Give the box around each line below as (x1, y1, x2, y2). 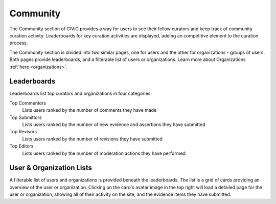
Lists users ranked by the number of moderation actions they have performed (22, 150, 186, 156)
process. (9, 40, 28, 46)
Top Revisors (9, 129, 37, 135)
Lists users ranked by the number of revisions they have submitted (22, 136, 163, 142)
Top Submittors (9, 114, 42, 120)
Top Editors (9, 143, 34, 149)
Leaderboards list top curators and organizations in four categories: (9, 90, 152, 97)
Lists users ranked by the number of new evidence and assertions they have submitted (22, 121, 205, 128)
